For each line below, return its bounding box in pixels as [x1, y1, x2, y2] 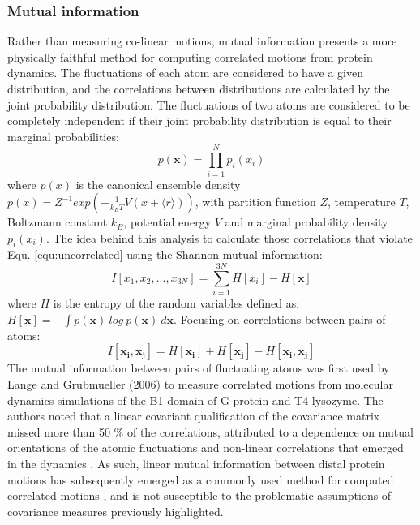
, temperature [328, 193, 396, 210]
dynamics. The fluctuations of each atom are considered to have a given [7, 64, 363, 81]
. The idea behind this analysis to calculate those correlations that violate [45, 229, 413, 246]
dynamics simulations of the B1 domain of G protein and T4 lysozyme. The [7, 391, 384, 408]
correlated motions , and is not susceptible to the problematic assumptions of [7, 487, 392, 504]
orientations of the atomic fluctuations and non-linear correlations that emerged [7, 439, 404, 456]
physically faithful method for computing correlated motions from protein [7, 48, 373, 65]
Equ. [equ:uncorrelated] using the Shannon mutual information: [7, 246, 323, 263]
